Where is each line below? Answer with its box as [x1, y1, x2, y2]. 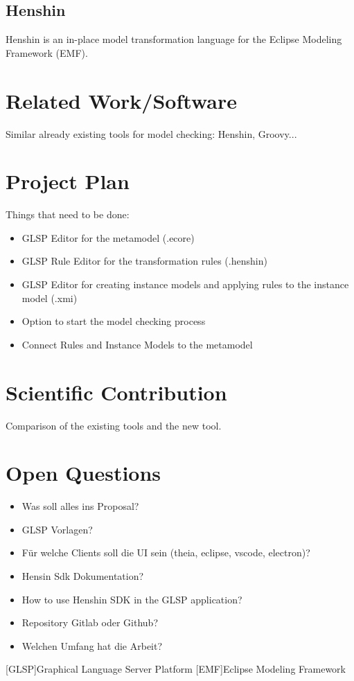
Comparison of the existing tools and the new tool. [6, 418, 222, 432]
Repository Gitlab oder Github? [21, 615, 158, 630]
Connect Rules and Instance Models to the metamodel [21, 337, 253, 351]
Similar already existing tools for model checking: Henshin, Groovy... [6, 126, 297, 141]
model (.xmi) [21, 290, 78, 305]
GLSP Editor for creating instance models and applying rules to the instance [21, 277, 349, 292]
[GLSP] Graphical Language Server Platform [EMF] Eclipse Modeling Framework [6, 662, 346, 676]
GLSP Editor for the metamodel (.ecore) [21, 230, 195, 245]
